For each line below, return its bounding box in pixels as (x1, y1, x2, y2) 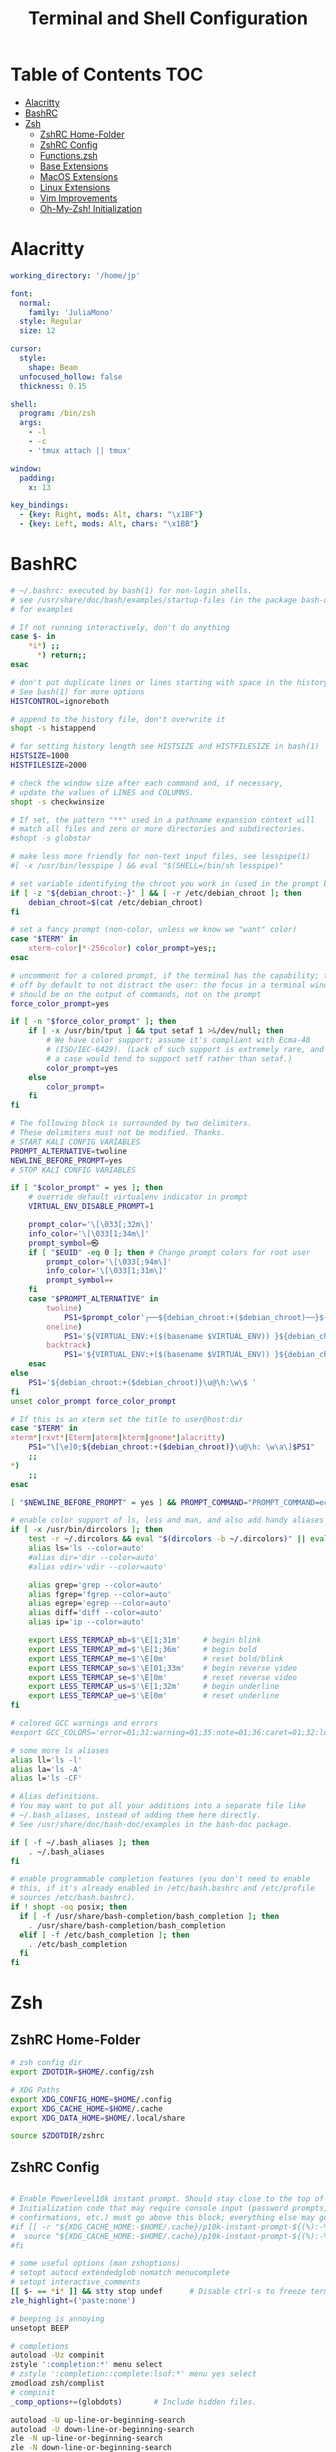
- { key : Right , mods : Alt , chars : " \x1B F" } (19, 510, 204, 520)
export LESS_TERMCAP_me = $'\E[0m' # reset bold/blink (28, 1653, 284, 1664)
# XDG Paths (10, 2085, 60, 2095)
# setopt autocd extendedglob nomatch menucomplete (10, 2268, 230, 2278)
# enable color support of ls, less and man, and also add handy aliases (10, 1515, 325, 1526)
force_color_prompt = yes (10, 998, 110, 1009)
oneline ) (46, 1322, 83, 1332)
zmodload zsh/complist (10, 2378, 105, 2388)
